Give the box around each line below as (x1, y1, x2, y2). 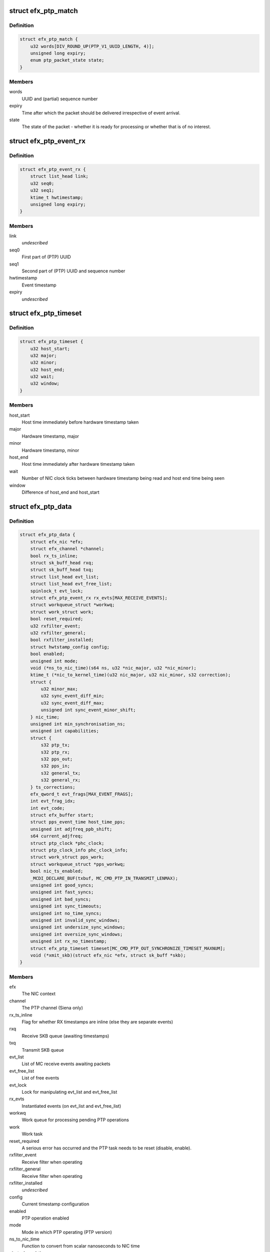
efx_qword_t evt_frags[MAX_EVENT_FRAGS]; (30, 791, 133, 797)
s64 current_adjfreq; (30, 833, 83, 839)
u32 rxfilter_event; (30, 623, 81, 629)
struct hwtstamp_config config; (30, 644, 110, 650)
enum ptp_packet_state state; (30, 58, 104, 63)
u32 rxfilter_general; (30, 630, 86, 636)
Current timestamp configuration (21, 1201, 89, 1207)
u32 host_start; (30, 346, 70, 352)
